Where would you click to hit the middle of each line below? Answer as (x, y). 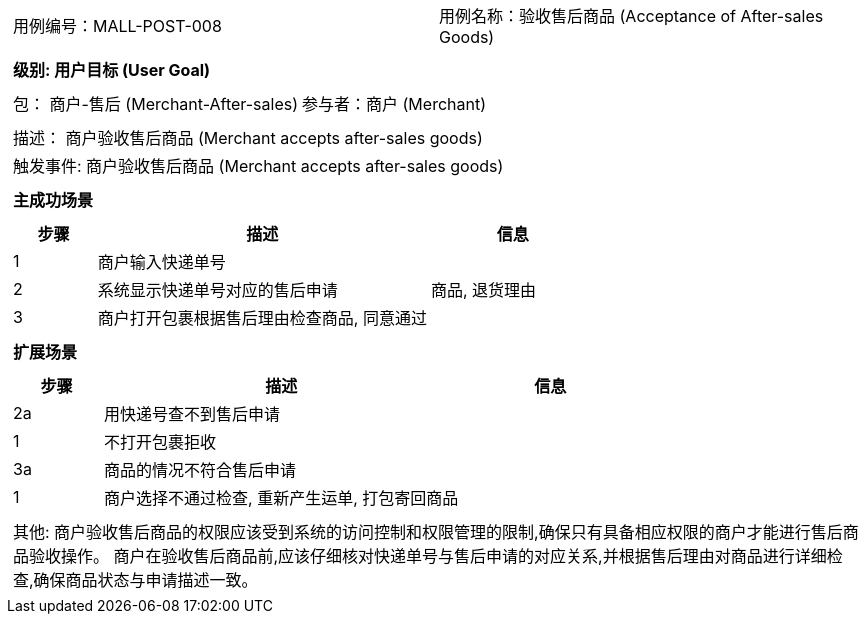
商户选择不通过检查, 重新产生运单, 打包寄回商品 (281, 498)
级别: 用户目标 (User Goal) (112, 70)
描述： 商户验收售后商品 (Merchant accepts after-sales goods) (248, 138)
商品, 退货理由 (483, 290)
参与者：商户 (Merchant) (394, 104)
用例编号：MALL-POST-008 (117, 26)
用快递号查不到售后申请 (192, 414)
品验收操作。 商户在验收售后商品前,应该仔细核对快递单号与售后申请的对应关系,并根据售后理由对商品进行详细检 (428, 556)
